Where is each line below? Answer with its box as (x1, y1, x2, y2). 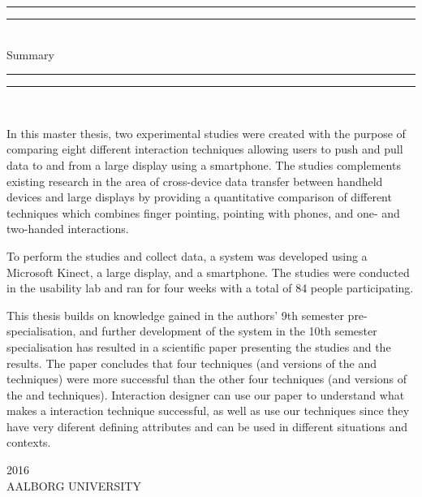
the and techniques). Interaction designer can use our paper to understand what (6, 386, 405, 403)
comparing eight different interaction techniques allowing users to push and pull (6, 140, 403, 158)
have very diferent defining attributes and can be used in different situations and (6, 417, 408, 434)
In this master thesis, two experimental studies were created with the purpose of (6, 124, 406, 141)
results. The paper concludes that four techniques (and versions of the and (6, 354, 377, 371)
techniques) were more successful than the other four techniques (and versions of (6, 370, 407, 387)
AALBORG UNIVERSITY (6, 477, 141, 494)
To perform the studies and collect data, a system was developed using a (6, 247, 368, 264)
